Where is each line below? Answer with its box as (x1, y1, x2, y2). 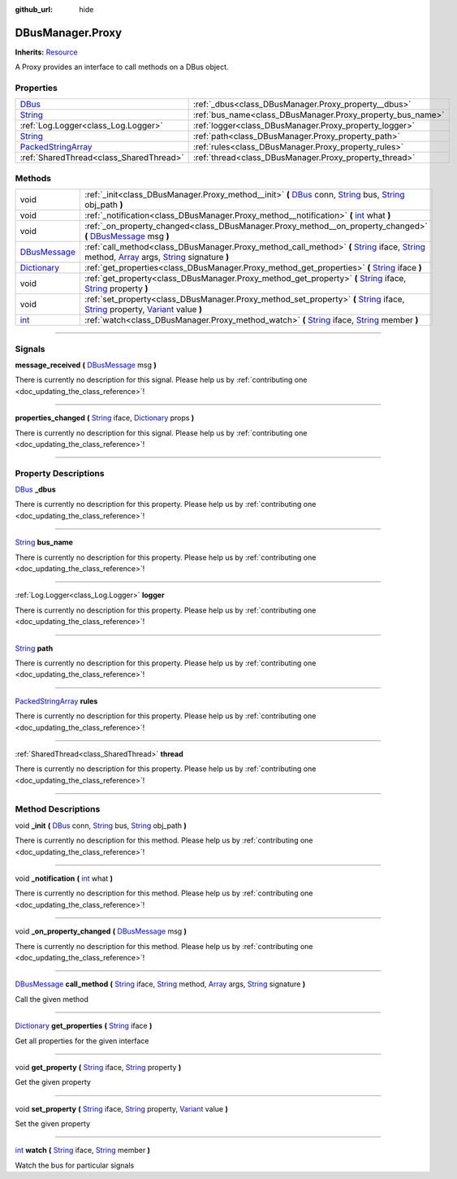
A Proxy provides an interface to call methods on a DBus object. (15, 62, 229, 72)
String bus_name (15, 537, 73, 548)
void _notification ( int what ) (15, 873, 114, 883)
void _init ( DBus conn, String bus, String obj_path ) (15, 821, 187, 830)
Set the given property (15, 1119, 91, 1129)
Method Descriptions (15, 804, 101, 815)
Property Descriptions (15, 467, 105, 479)
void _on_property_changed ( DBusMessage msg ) (15, 926, 187, 936)
